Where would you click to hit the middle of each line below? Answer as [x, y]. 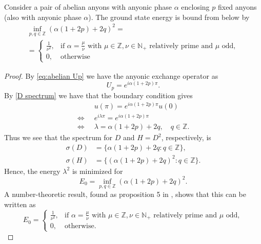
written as [20, 204]
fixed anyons [237, 7]
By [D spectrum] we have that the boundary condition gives [98, 95]
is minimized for [97, 171]
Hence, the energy [32, 171]
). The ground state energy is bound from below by [169, 17]
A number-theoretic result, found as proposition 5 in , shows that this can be [125, 194]
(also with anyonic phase [43, 17]
